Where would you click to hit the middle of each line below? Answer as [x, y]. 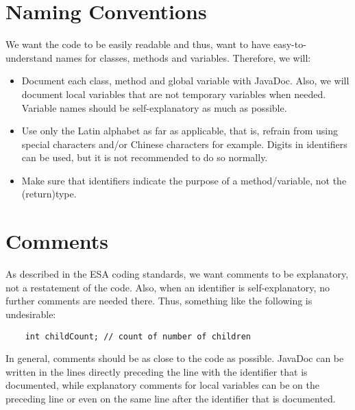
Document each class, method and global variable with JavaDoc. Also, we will [185, 81]
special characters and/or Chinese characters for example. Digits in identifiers [184, 144]
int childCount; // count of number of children [138, 336]
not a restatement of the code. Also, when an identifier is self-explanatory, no [168, 287]
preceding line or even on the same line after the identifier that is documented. [171, 398]
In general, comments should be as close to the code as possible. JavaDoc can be [175, 358]
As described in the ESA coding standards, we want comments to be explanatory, [177, 274]
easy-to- [290, 44]
